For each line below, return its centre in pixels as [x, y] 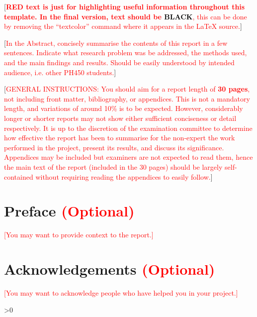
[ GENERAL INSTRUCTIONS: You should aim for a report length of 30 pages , [127, 89]
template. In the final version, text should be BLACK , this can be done [126, 16]
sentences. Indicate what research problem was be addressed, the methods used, [126, 53]
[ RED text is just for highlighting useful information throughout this [125, 6]
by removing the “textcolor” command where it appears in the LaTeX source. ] [123, 26]
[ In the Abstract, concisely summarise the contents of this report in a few [116, 43]
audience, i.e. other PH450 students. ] [60, 72]
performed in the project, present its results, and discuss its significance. [114, 147]
